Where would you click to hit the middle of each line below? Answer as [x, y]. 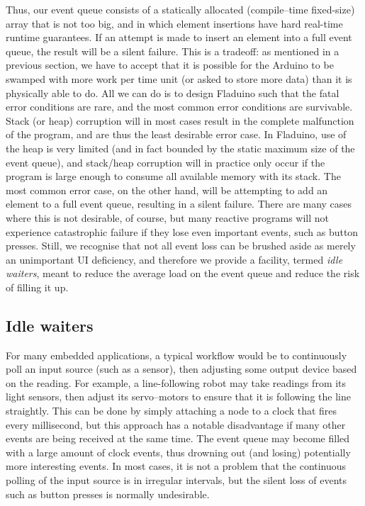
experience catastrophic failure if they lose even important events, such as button [182, 231]
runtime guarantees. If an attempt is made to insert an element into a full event [179, 37]
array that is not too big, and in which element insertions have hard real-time [174, 23]
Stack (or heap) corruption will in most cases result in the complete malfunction [180, 120]
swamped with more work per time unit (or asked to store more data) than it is [179, 78]
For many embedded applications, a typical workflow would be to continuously [176, 355]
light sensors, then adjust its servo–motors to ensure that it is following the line [178, 397]
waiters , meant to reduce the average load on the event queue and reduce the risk [183, 273]
